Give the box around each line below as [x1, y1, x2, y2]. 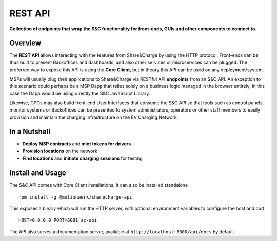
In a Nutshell [9, 127, 51, 136]
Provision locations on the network [22, 148, 97, 154]
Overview [9, 39, 42, 48]
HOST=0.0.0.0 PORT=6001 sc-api [18, 217, 97, 223]
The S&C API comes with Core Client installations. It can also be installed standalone [9, 182, 188, 188]
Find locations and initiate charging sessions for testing [22, 155, 143, 161]
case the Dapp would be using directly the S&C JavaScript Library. [9, 90, 150, 97]
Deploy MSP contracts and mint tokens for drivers [22, 141, 131, 147]
